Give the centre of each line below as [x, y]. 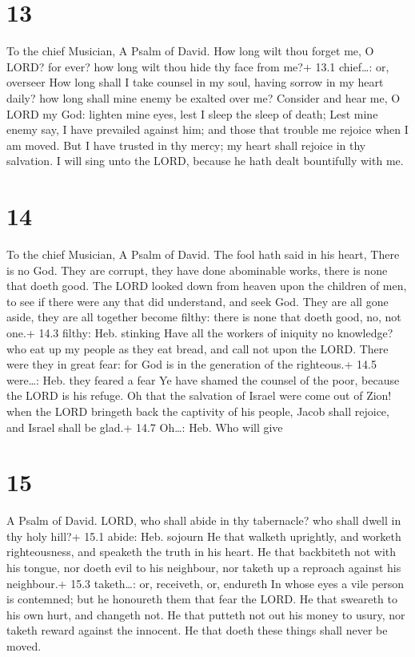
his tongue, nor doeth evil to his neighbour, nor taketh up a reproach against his [204, 568]
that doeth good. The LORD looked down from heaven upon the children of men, [207, 286]
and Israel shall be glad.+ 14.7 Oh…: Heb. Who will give [145, 427]
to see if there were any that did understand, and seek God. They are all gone [198, 301]
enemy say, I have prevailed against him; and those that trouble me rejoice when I [207, 129]
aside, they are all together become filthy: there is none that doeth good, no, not [204, 317]
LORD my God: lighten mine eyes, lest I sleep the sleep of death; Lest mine [192, 113]
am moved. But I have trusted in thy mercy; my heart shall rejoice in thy [186, 145]
